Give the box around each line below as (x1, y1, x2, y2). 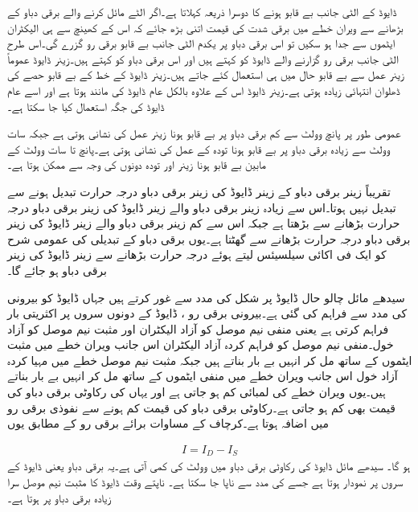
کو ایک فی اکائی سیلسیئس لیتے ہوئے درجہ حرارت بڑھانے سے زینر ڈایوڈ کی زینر (7, 246, 387, 263)
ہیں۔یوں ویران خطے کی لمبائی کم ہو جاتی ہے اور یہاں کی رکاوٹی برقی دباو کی (7, 383, 386, 400)
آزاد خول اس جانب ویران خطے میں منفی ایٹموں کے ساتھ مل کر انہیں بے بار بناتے (7, 367, 398, 384)
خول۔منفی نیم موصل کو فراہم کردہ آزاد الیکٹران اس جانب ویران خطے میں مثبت (7, 336, 394, 353)
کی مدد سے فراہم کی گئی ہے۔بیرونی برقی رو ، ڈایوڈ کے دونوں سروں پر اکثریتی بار (7, 305, 408, 322)
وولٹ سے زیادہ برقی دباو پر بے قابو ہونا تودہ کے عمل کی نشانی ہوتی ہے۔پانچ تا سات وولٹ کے (7, 140, 391, 157)
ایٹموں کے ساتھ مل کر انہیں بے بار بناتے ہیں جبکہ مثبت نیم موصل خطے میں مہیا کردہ (7, 351, 412, 368)
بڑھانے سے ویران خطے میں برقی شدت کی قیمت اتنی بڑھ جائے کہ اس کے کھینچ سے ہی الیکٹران (7, 18, 404, 35)
